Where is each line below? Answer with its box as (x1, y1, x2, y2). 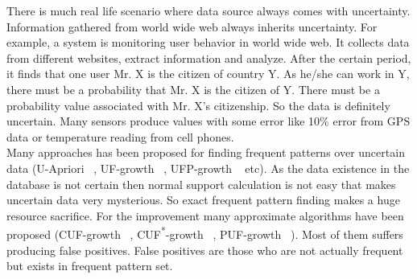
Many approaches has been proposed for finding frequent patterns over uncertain (6, 144, 405, 161)
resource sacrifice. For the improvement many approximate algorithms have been (6, 207, 404, 224)
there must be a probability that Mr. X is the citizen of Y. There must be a (6, 80, 380, 97)
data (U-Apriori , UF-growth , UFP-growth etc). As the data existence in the (6, 159, 410, 176)
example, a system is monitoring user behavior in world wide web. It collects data (6, 34, 410, 51)
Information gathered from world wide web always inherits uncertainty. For (6, 18, 378, 35)
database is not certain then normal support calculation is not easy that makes (6, 175, 396, 192)
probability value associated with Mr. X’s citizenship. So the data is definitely (6, 96, 390, 113)
